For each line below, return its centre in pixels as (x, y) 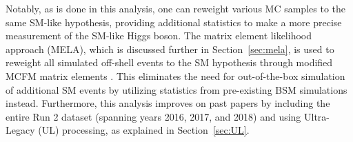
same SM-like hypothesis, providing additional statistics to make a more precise (174, 22)
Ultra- (317, 116)
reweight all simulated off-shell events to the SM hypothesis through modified (169, 62)
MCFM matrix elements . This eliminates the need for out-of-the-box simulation (175, 75)
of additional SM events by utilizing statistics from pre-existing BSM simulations (176, 89)
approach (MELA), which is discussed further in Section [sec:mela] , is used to (170, 49)
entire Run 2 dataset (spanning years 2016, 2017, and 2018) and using (153, 116)
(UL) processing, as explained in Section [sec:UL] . (144, 130)
